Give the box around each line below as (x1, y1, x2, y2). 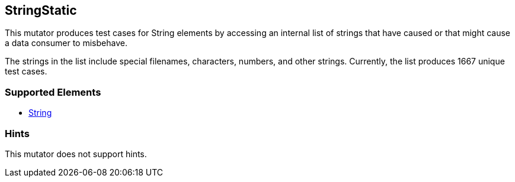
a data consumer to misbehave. (5, 38, 127, 48)
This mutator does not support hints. (5, 148, 147, 159)
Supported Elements (5, 86, 101, 98)
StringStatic (5, 3, 77, 18)
